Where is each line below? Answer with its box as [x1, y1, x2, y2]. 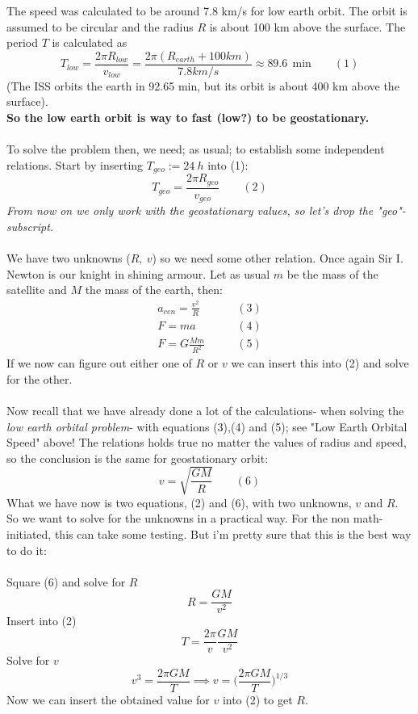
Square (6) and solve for [6, 573, 126, 590]
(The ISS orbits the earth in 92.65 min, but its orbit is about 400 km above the [6, 77, 399, 94]
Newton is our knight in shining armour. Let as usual [6, 265, 270, 282]
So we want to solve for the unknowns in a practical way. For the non [6, 510, 350, 527]
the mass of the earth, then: [85, 281, 223, 298]
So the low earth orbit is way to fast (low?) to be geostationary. [6, 109, 370, 126]
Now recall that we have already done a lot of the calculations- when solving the [6, 401, 404, 418]
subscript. [6, 217, 54, 234]
